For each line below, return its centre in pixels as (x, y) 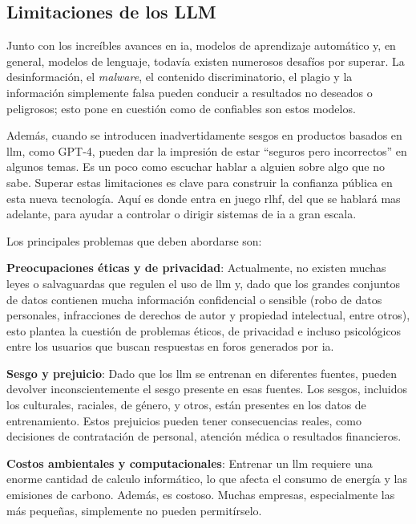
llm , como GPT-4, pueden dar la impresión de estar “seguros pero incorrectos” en (207, 150)
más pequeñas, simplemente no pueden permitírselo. (134, 510)
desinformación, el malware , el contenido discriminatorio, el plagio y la (180, 77)
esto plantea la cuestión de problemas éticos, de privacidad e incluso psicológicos (204, 330)
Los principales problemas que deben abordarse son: (134, 240)
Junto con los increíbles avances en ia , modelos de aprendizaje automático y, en (201, 45)
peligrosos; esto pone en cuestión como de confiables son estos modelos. (181, 108)
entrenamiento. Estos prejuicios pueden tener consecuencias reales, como (184, 420)
